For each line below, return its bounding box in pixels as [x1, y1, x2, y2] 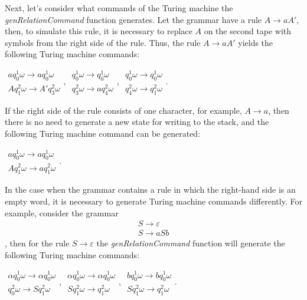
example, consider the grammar [5, 206, 119, 219]
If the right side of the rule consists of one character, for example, [5, 104, 242, 116]
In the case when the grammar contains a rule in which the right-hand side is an [5, 183, 296, 196]
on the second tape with [204, 25, 292, 37]
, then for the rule [5, 237, 70, 249]
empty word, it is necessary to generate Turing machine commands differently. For [5, 194, 302, 207]
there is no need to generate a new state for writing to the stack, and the [5, 116, 269, 128]
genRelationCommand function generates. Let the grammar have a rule [5, 13, 262, 25]
